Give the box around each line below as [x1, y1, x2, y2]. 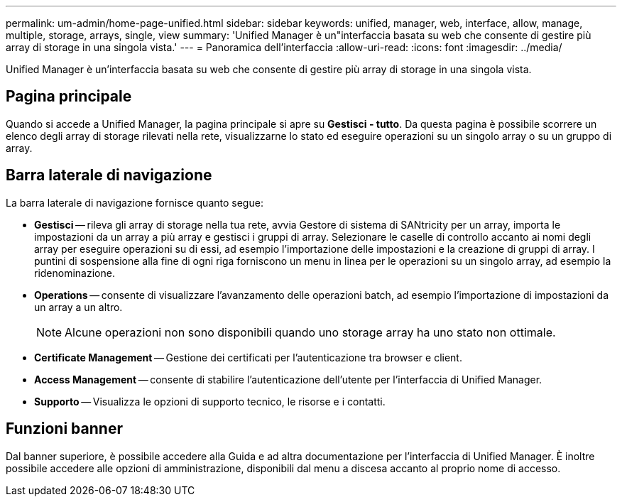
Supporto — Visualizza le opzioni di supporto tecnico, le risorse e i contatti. [34, 395, 386, 408]
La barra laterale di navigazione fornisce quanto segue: [6, 196, 263, 209]
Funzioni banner [6, 420, 123, 438]
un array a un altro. [34, 300, 123, 313]
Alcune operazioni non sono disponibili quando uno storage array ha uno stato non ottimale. [65, 324, 556, 339]
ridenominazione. [34, 266, 115, 279]
